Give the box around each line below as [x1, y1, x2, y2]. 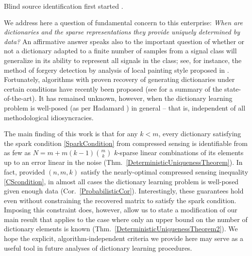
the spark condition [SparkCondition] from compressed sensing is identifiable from [4, 138, 248, 148]
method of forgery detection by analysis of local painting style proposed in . [4, 64, 229, 75]
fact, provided [4, 166, 45, 176]
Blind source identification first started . [4, 1, 123, 11]
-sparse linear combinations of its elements [118, 147, 244, 158]
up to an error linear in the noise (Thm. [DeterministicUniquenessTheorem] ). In [4, 157, 243, 167]
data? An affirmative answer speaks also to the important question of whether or [4, 36, 245, 46]
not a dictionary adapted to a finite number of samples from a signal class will [4, 46, 237, 56]
